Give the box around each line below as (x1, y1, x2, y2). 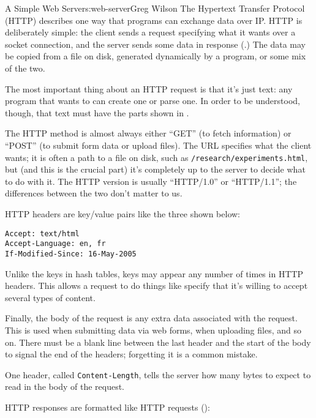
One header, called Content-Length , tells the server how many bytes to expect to (5, 368, 311, 381)
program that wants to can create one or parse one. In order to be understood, (5, 94, 300, 107)
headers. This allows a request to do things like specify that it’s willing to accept (5, 279, 308, 292)
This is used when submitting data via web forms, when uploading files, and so (5, 323, 301, 336)
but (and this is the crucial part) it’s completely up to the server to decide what (5, 163, 306, 176)
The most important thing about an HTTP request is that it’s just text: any (5, 82, 293, 95)
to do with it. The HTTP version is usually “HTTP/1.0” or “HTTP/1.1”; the (5, 174, 297, 187)
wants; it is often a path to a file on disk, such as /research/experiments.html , (5, 151, 308, 163)
